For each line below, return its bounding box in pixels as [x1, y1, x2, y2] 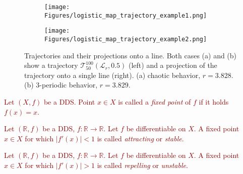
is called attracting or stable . [97, 133, 184, 143]
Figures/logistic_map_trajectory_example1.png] [44, 12, 207, 19]
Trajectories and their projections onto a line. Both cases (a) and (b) [24, 50, 237, 60]
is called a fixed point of [118, 97, 191, 107]
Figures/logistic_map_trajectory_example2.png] [44, 35, 207, 43]
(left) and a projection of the [128, 60, 217, 70]
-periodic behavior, [39, 79, 98, 90]
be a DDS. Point [43, 97, 95, 107]
